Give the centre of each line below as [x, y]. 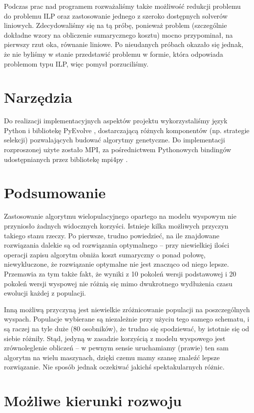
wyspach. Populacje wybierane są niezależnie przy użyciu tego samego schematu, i [127, 319]
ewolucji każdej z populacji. [45, 293]
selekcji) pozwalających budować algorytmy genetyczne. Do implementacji [115, 140]
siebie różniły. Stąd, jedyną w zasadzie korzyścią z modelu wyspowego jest [115, 338]
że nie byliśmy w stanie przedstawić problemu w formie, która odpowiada [114, 54]
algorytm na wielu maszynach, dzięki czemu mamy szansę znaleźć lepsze [112, 357]
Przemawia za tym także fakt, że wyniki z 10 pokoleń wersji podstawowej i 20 [120, 273]
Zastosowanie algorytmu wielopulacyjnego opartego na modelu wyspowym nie [120, 216]
